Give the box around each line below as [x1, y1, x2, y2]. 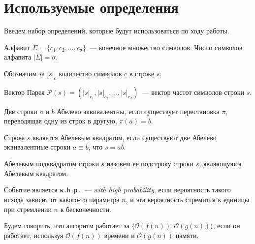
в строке [129, 68, 155, 78]
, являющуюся [199, 158, 242, 169]
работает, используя [4, 230, 64, 240]
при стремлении [4, 204, 52, 214]
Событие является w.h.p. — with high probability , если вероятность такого [4, 184, 231, 195]
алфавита [4, 52, 32, 62]
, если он [213, 220, 240, 231]
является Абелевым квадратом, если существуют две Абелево [32, 132, 217, 142]
